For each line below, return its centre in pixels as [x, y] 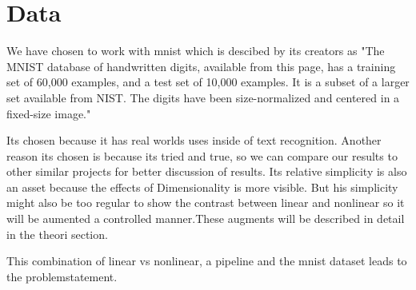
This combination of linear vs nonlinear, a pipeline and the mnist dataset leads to [207, 261]
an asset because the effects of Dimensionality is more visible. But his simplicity [202, 187]
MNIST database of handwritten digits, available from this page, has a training [201, 66]
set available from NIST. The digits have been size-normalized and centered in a [203, 97]
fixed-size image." [49, 113]
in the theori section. [57, 234]
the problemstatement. [62, 276]
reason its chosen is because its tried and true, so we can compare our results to [202, 155]
